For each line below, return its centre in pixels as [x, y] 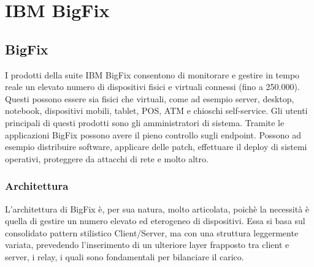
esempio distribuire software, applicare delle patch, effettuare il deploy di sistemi [156, 147]
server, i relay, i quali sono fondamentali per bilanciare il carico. [124, 256]
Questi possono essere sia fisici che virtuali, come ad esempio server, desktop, [150, 98]
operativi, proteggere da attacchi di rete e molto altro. [107, 158]
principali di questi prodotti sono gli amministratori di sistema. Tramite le [145, 122]
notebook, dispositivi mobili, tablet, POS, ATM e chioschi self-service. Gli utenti [156, 111]
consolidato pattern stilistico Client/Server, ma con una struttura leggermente [152, 232]
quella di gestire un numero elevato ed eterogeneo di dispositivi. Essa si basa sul [155, 221]
